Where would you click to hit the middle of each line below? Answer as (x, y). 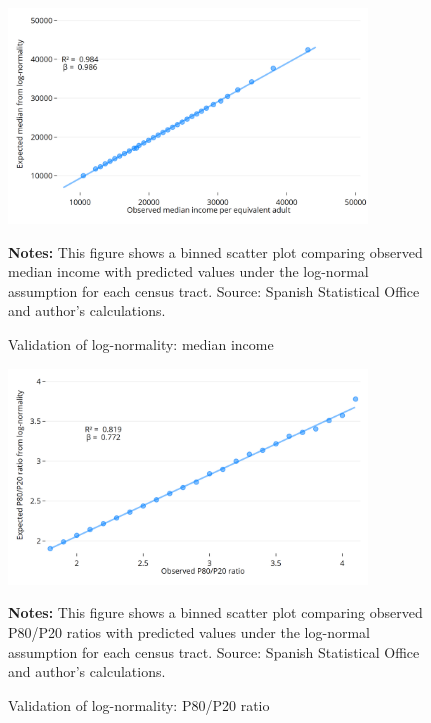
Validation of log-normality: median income (141, 344)
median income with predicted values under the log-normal (188, 271)
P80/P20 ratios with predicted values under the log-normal (189, 631)
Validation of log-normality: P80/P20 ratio (139, 704)
